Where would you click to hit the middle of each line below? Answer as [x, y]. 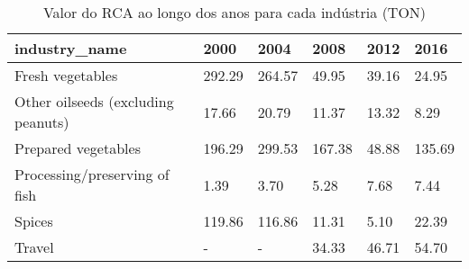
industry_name [71, 48]
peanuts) [42, 122]
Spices [34, 221]
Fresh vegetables [66, 75]
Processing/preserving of [92, 174]
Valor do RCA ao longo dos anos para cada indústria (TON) [234, 12]
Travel [34, 247]
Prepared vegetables [78, 148]
